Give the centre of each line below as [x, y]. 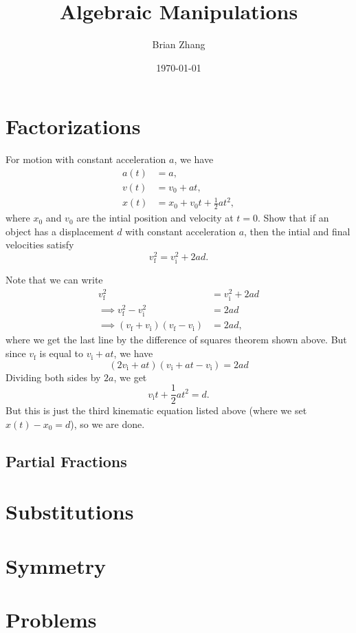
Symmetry [56, 565]
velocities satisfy [40, 245]
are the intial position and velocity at [155, 218]
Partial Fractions [66, 461]
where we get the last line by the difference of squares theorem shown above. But [176, 340]
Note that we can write [54, 280]
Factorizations [73, 126]
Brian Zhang [179, 44]
